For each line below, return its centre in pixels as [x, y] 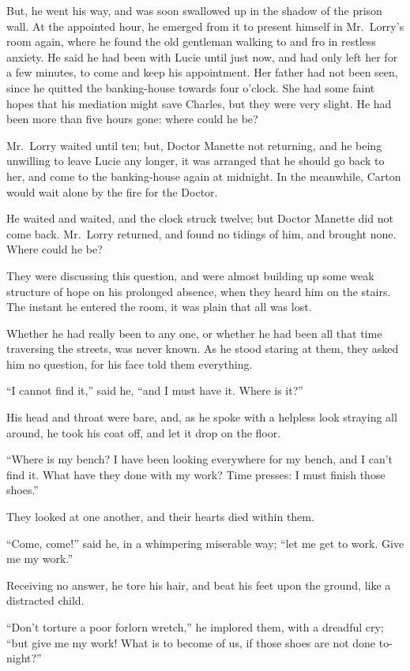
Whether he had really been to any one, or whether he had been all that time [194, 333]
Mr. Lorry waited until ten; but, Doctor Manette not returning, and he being [194, 145]
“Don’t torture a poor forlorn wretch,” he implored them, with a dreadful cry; [195, 627]
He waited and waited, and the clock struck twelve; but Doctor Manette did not [200, 218]
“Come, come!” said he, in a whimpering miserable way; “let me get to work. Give [205, 543]
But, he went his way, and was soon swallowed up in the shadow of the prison [194, 10]
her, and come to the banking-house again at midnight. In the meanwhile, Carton [204, 176]
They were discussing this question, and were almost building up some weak [190, 275]
